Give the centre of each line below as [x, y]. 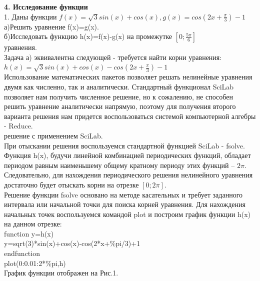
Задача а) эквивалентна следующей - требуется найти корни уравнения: [113, 57]
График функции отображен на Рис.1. [61, 273]
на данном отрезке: [33, 224]
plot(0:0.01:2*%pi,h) [35, 263]
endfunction [22, 253]
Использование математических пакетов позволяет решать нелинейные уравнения [128, 77]
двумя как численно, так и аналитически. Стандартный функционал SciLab [119, 86]
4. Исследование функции [46, 6]
